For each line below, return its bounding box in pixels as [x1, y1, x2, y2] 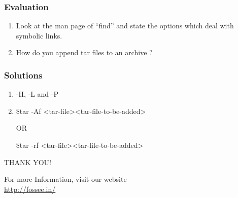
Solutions [4, 68, 43, 81]
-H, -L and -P [16, 89, 59, 99]
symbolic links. [16, 30, 62, 41]
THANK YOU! [4, 156, 51, 167]
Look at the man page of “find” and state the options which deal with [16, 20, 234, 31]
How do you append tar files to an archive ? [16, 47, 153, 58]
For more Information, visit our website [4, 174, 127, 184]
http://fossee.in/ [4, 183, 56, 194]
